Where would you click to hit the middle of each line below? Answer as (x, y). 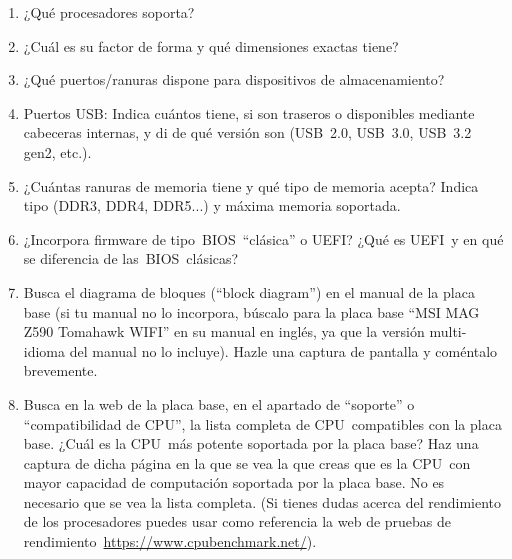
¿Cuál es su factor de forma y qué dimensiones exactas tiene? (211, 45)
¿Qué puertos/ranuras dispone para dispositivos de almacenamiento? (234, 79)
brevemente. (60, 370)
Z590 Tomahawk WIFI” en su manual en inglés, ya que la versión (224, 331)
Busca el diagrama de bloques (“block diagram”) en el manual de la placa (249, 291)
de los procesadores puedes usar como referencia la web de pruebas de (237, 521)
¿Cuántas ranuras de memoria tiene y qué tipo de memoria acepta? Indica (251, 185)
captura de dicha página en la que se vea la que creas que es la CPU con (247, 462)
